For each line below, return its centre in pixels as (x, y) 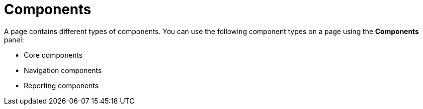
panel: (14, 39)
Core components (53, 55)
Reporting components (61, 85)
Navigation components (63, 70)
